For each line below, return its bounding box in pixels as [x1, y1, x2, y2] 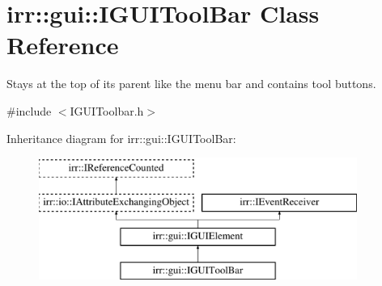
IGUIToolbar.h [70, 102, 144, 119]
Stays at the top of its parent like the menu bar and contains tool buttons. [6, 75, 376, 92]
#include [6, 102, 52, 119]
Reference [6, 28, 119, 61]
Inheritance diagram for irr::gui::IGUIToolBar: [6, 129, 236, 146]
